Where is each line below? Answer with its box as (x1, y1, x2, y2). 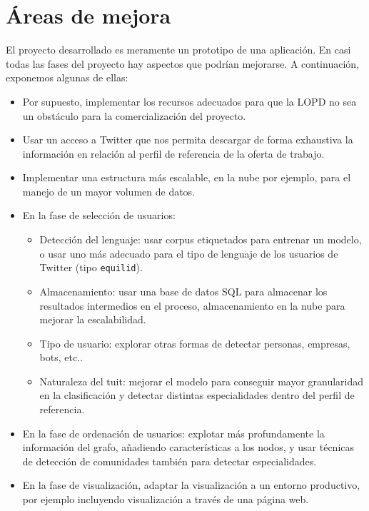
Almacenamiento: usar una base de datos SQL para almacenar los (39, 283, 328, 298)
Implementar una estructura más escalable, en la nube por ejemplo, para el (22, 170, 351, 185)
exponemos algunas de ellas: (6, 70, 128, 85)
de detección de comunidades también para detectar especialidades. (22, 453, 317, 468)
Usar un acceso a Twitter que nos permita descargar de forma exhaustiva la (22, 132, 353, 147)
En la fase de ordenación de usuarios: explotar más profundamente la (22, 425, 325, 440)
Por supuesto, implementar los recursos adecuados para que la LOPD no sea (22, 93, 357, 108)
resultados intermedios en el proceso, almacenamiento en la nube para (39, 298, 345, 313)
